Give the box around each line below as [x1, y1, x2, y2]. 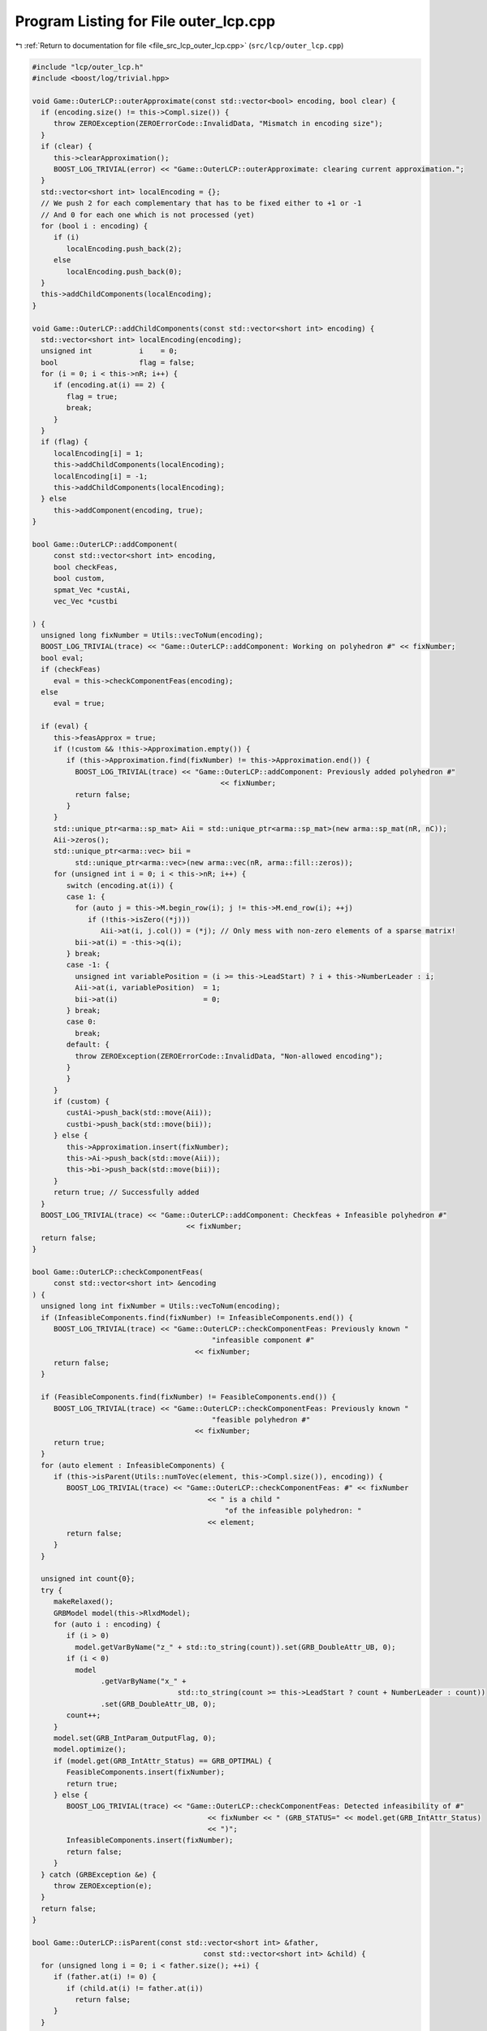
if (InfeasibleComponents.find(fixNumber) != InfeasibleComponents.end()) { [41, 1313, 353, 1322]
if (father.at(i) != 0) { [53, 1973, 157, 1981]
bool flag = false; [41, 357, 195, 367]
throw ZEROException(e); [53, 1882, 153, 1890]
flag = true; [66, 392, 119, 401]
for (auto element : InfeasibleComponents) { [41, 1461, 225, 1470]
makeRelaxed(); [53, 1597, 114, 1606]
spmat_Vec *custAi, [53, 585, 131, 595]
